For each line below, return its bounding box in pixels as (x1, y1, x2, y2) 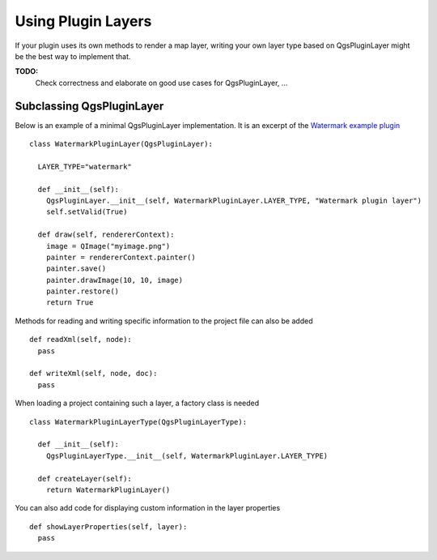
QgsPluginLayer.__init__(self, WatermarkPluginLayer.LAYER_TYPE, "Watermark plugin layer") (45, 195, 422, 205)
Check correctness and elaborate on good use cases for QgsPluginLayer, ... (35, 78, 288, 88)
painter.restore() (45, 287, 120, 296)
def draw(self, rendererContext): (37, 230, 175, 239)
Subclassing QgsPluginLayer (15, 99, 164, 113)
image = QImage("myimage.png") (45, 242, 171, 250)
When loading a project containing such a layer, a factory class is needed (15, 398, 260, 408)
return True (45, 298, 94, 307)
